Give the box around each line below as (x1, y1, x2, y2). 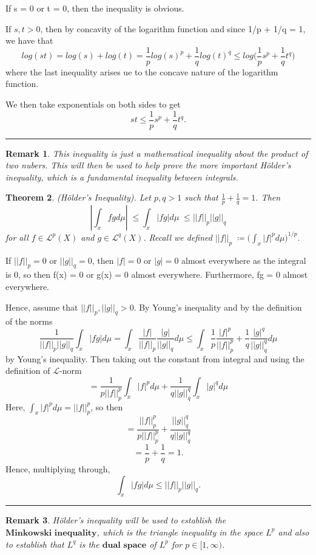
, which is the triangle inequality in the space (96, 525, 263, 538)
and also (278, 525, 309, 538)
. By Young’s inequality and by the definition (133, 300, 302, 313)
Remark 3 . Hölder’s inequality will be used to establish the (5, 514, 226, 526)
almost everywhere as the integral (181, 253, 306, 266)
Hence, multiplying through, (5, 462, 110, 475)
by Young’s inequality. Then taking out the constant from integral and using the (5, 352, 304, 365)
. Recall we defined (143, 230, 212, 243)
